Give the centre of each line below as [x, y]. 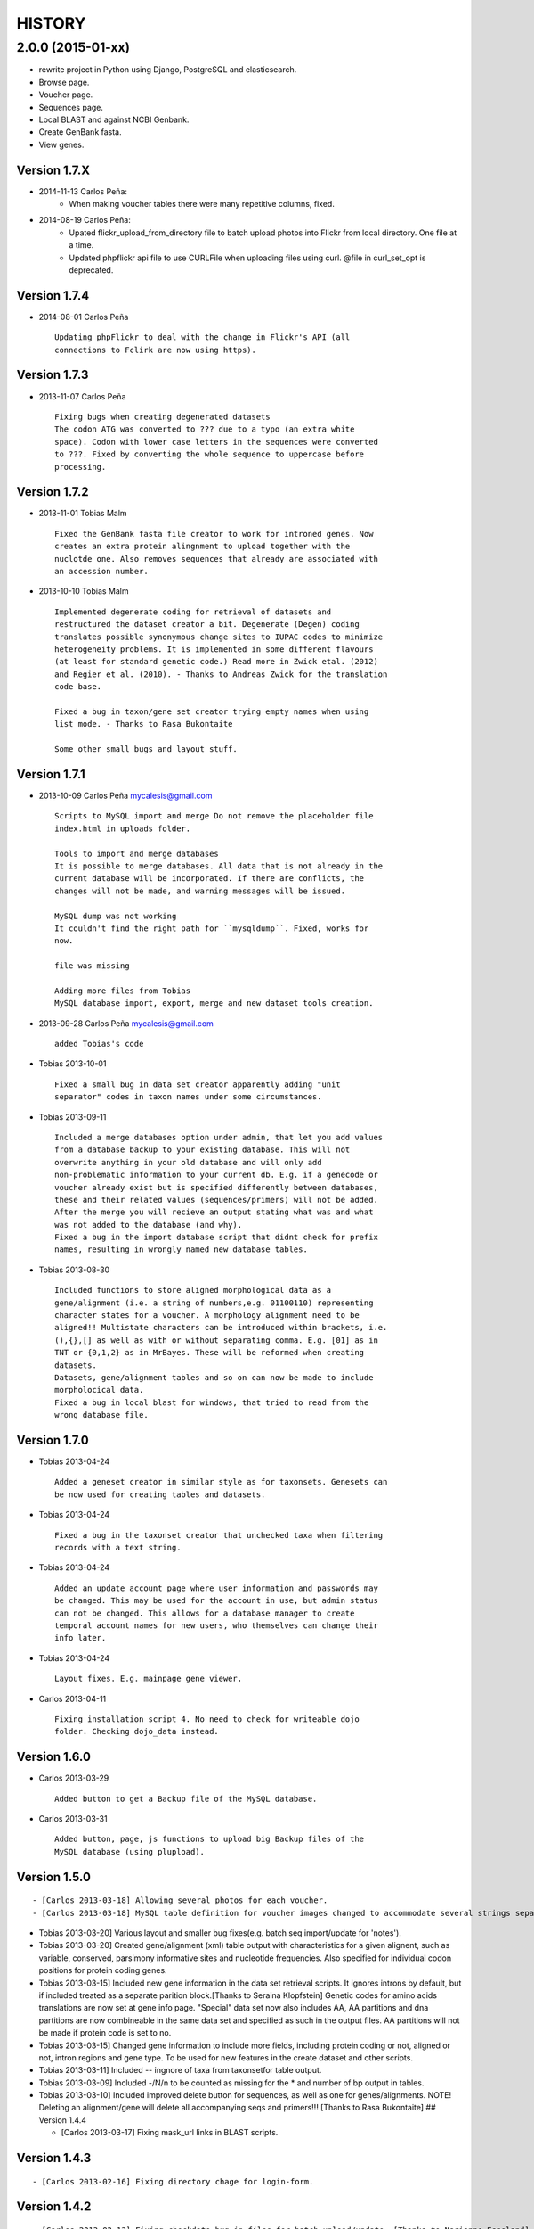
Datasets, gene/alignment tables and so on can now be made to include [214, 1378]
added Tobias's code [99, 1044]
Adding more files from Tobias [123, 991]
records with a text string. [118, 1548]
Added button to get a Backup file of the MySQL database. [186, 1798]
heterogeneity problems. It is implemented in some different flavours [214, 649]
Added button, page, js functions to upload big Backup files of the [210, 1839]
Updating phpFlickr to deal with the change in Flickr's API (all [202, 337]
